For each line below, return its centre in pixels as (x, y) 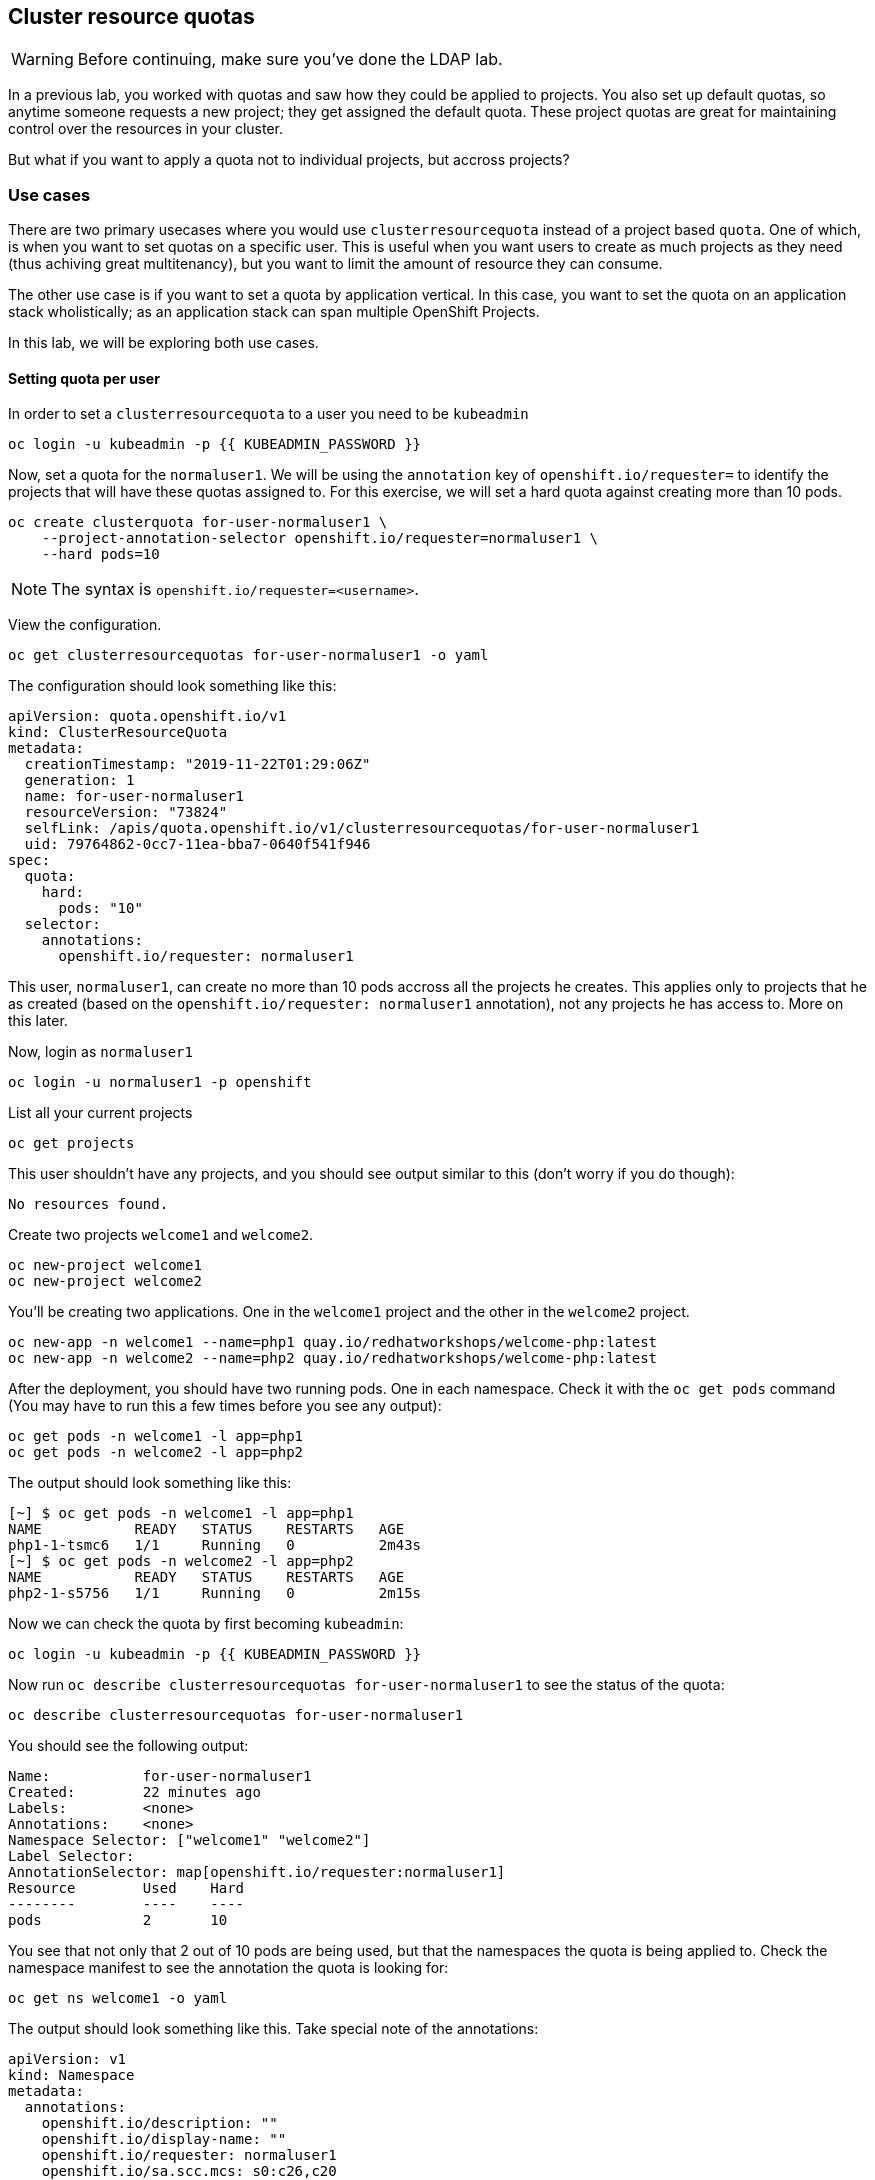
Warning (42, 59)
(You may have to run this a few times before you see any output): (225, 1406)
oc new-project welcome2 (105, 1281)
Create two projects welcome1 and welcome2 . (161, 1235)
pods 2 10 (118, 1920)
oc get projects (71, 1143)
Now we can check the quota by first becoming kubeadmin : (206, 1624)
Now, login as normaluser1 (100, 1052)
